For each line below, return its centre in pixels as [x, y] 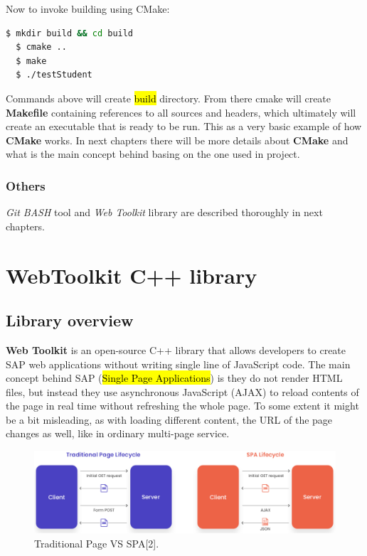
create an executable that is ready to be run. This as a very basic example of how [184, 126]
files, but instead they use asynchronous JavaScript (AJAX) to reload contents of [182, 391]
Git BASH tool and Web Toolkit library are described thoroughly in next [164, 212]
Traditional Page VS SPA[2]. [97, 544]
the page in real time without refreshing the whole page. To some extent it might [182, 406]
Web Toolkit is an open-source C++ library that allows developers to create [176, 349]
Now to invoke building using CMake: [88, 9]
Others [26, 185]
